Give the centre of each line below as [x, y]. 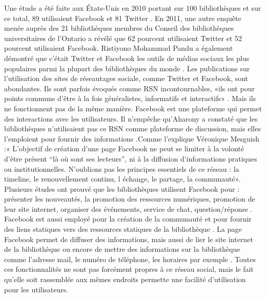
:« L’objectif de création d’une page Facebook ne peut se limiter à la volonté [124, 148]
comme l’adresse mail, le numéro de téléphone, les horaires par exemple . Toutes [130, 259]
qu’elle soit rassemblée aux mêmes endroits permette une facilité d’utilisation [125, 279]
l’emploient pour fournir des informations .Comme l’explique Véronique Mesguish [132, 138]
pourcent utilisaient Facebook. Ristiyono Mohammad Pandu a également [119, 48]
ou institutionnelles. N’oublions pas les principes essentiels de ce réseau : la [122, 168]
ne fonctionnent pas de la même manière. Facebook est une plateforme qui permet [133, 108]
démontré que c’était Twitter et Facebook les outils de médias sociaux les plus [127, 58]
